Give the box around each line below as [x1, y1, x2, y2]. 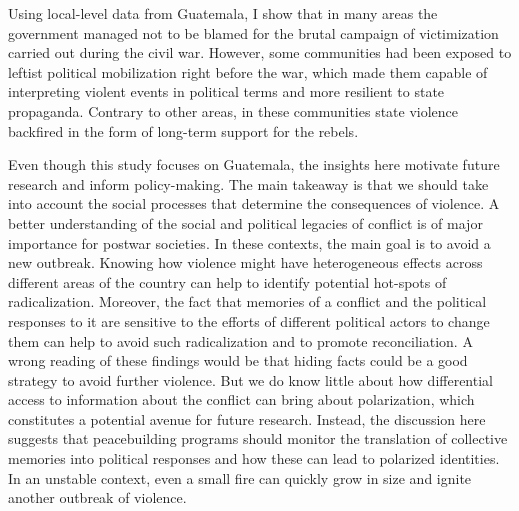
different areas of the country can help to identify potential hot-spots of [8, 271, 447, 292]
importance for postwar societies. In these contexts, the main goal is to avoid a [8, 232, 491, 253]
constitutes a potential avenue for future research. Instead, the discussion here [8, 408, 486, 429]
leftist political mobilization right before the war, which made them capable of [8, 61, 488, 82]
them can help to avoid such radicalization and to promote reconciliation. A [8, 330, 473, 351]
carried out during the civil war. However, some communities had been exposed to [8, 42, 512, 63]
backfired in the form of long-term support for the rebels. [8, 120, 359, 141]
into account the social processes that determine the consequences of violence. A [8, 193, 500, 214]
